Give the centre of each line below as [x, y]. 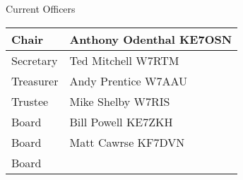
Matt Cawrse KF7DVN [127, 142]
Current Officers [41, 8]
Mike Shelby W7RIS [120, 101]
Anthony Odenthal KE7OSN [151, 39]
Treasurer [35, 80]
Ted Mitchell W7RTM [124, 60]
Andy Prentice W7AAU [128, 80]
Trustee [30, 101]
